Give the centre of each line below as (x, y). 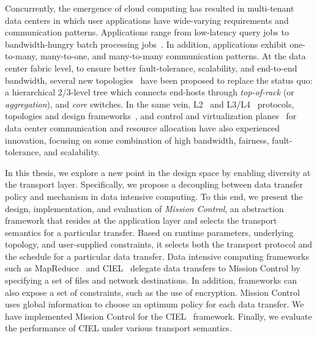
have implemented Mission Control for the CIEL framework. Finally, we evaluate (158, 316)
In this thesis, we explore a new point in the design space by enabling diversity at (158, 172)
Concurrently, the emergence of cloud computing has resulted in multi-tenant (150, 8)
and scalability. (72, 152)
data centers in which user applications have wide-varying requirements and (147, 20)
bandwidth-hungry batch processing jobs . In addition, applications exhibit (146, 44)
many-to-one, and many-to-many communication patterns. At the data (173, 56)
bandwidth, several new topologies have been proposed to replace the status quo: (159, 80)
